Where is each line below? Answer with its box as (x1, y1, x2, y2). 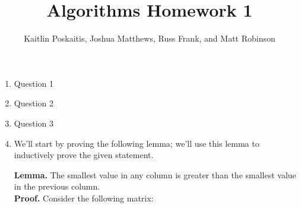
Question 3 (14, 116, 53, 129)
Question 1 (14, 77, 53, 89)
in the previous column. (14, 180, 100, 193)
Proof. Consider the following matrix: (14, 191, 154, 204)
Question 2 (14, 97, 53, 109)
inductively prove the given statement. (14, 149, 154, 161)
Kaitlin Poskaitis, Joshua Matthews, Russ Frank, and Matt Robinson (24, 32, 275, 45)
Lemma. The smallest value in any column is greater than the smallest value (14, 168, 296, 181)
